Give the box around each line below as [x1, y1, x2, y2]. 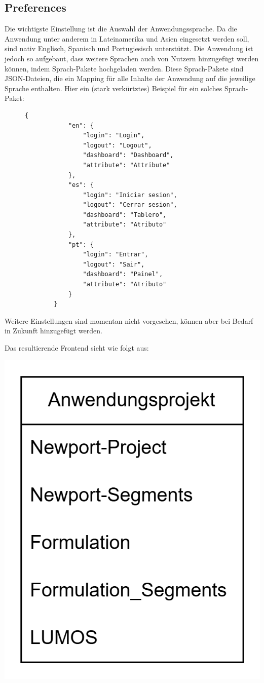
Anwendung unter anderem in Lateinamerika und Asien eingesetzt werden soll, [5, 33, 249, 44]
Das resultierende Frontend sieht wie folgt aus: [5, 343, 149, 353]
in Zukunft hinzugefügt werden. [5, 325, 102, 336]
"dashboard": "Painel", [83, 271, 163, 278]
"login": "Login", [83, 132, 145, 139]
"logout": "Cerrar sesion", [83, 201, 177, 209]
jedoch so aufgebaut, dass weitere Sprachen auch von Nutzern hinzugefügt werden [5, 53, 259, 63]
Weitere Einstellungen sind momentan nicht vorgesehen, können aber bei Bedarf [5, 315, 253, 326]
